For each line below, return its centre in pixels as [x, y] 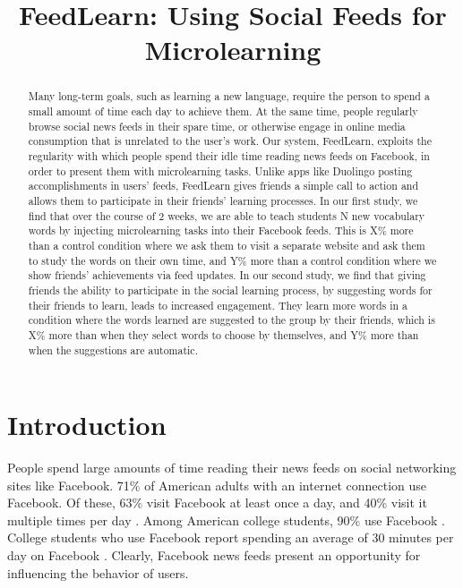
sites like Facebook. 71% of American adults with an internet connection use [217, 485]
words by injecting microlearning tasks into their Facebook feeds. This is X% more [221, 230]
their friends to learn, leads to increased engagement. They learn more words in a [218, 305]
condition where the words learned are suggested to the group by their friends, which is [231, 320]
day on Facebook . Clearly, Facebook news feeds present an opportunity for [214, 555]
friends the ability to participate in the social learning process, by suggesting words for [230, 290]
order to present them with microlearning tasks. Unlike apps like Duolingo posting [220, 170]
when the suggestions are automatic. [113, 349]
